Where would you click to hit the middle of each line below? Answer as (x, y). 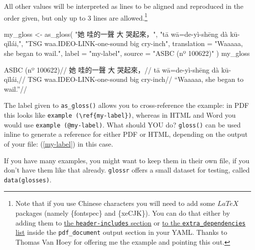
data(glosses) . (28, 179)
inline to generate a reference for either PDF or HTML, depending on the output (126, 134)
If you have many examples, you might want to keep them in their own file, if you (127, 160)
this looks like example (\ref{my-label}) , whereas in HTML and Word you (120, 115)
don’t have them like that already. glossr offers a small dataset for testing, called (127, 170)
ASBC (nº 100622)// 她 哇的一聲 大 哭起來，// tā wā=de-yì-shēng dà (112, 69)
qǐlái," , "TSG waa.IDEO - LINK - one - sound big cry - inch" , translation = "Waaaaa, (124, 43)
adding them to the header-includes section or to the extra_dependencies (130, 222)
